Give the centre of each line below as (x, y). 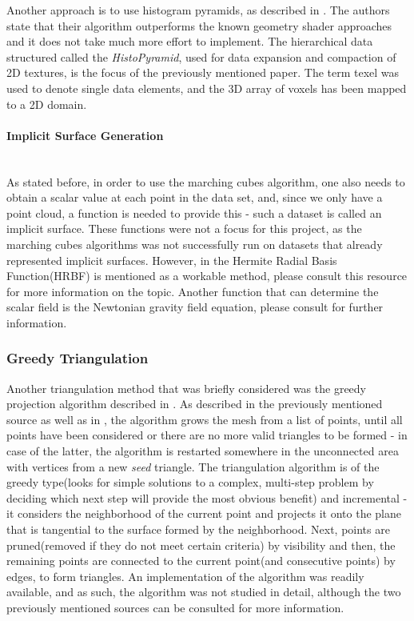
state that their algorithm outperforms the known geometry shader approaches (199, 25)
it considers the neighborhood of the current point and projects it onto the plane (204, 513)
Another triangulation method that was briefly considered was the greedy (187, 388)
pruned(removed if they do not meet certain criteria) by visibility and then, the (201, 545)
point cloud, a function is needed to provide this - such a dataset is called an (194, 212)
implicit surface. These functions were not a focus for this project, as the (184, 228)
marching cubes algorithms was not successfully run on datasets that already (195, 244)
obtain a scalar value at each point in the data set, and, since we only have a (195, 197)
